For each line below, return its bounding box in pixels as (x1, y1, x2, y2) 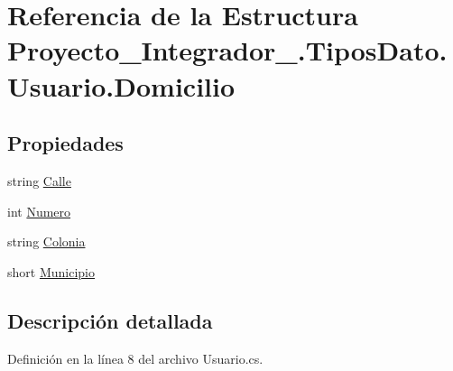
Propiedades (7, 129, 124, 157)
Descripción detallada (7, 306, 213, 334)
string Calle (7, 171, 71, 190)
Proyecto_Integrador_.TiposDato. (7, 32, 448, 69)
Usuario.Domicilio (7, 67, 236, 104)
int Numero (7, 201, 71, 220)
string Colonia (7, 232, 86, 251)
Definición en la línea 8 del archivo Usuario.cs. (7, 348, 263, 367)
